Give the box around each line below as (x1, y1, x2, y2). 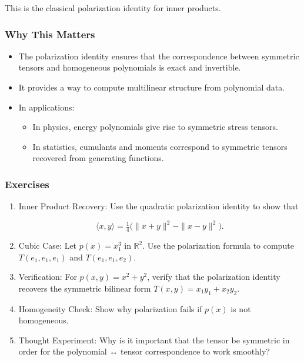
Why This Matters (5, 26, 95, 41)
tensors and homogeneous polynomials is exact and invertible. (18, 61, 241, 73)
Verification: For (18, 270, 77, 283)
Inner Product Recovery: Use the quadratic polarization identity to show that (18, 200, 299, 212)
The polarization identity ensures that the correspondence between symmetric (18, 49, 299, 62)
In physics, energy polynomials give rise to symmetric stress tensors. (32, 121, 279, 133)
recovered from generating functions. (32, 152, 164, 164)
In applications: (18, 101, 75, 113)
